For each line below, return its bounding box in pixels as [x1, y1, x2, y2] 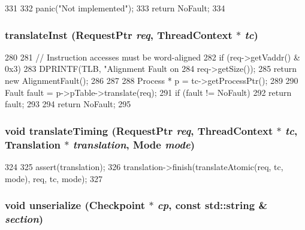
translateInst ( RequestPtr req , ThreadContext [5, 27, 232, 42]
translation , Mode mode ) [73, 137, 195, 152]
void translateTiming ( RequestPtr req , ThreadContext [5, 123, 273, 138]
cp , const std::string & [157, 198, 268, 213]
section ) [5, 211, 44, 226]
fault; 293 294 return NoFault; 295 [5, 98, 131, 110]
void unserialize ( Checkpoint [5, 198, 146, 213]
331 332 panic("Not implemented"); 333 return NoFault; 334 [5, 2, 225, 14]
